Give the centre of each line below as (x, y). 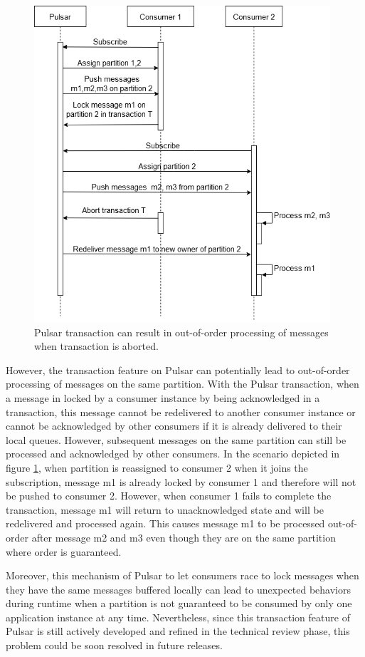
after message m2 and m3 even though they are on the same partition (184, 537)
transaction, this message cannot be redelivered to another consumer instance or (181, 412)
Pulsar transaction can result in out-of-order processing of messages (181, 332)
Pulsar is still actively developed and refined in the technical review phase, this (178, 631)
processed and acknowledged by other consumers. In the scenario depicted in (173, 454)
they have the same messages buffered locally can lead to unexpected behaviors (178, 589)
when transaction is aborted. (96, 346)
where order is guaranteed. (64, 551)
